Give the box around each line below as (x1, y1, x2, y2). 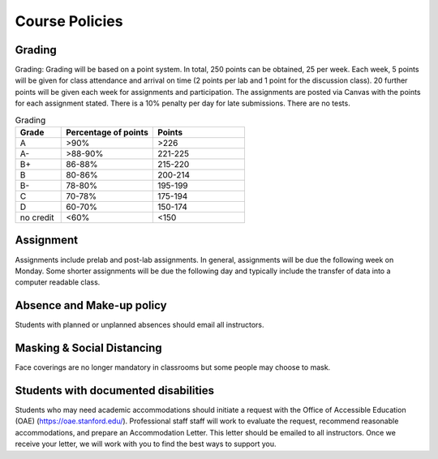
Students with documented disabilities (15, 384, 215, 397)
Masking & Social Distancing (15, 341, 162, 355)
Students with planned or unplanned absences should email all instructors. (15, 320, 264, 330)
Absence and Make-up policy (15, 298, 167, 312)
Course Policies (15, 12, 123, 30)
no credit (19, 212, 54, 223)
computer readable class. (15, 277, 101, 287)
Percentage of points (66, 127, 149, 138)
